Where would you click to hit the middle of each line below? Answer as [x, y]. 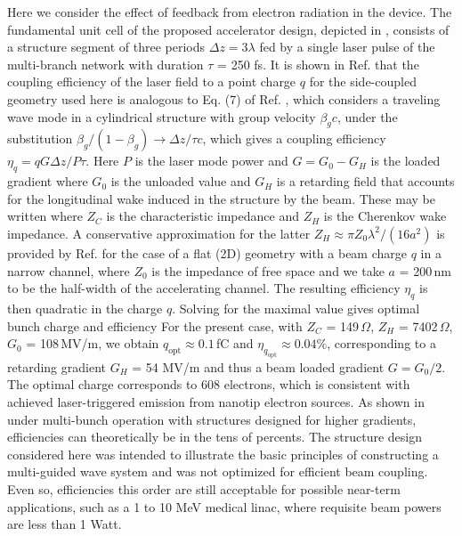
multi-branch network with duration [105, 64]
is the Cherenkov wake [385, 216]
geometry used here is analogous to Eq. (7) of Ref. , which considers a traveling [224, 98]
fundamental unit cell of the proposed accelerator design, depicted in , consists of [228, 29]
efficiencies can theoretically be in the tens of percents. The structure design [215, 437]
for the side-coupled [363, 81]
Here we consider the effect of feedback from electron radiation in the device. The [230, 12]
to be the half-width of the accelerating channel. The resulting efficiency [204, 288]
